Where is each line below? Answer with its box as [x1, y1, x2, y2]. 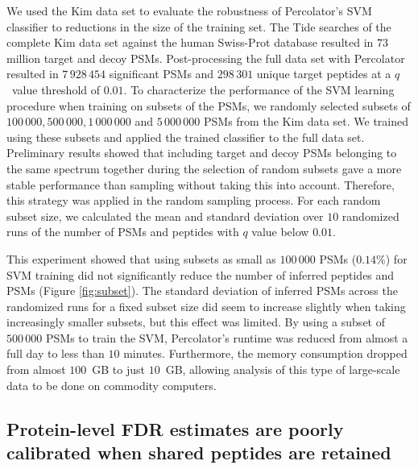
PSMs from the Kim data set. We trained [204, 113, 408, 130]
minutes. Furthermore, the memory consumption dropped [123, 345, 408, 362]
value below [251, 223, 309, 240]
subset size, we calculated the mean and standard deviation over [6, 207, 324, 224]
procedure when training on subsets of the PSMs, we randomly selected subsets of [6, 97, 411, 114]
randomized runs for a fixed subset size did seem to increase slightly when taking [6, 297, 406, 314]
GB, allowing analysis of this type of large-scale [165, 361, 400, 378]
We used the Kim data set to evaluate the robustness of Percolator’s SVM [6, 2, 372, 19]
